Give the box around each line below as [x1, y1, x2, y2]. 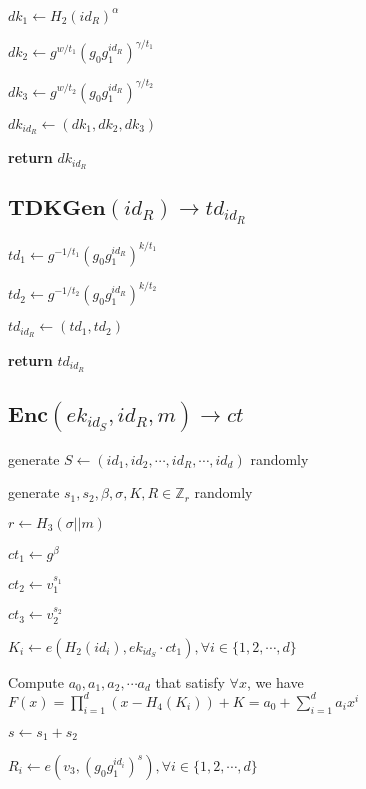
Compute [8, 671, 64, 692]
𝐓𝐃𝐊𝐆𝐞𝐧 [8, 197, 106, 219]
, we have [246, 671, 304, 692]
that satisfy [155, 671, 225, 692]
